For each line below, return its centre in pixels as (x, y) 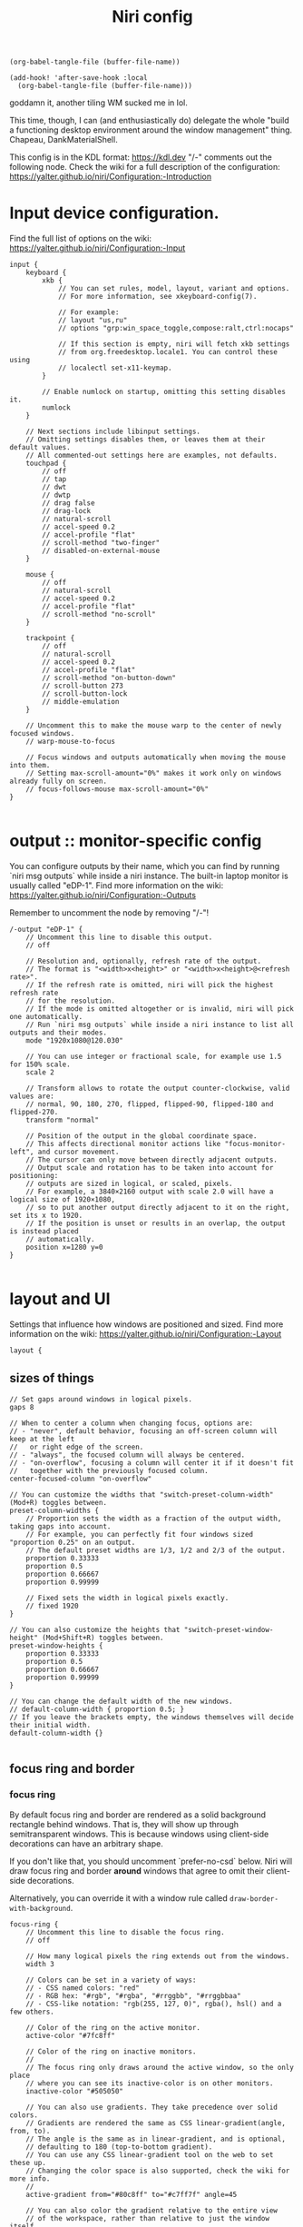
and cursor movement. (78, 1152)
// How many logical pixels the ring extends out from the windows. (158, 1956)
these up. (28, 2163)
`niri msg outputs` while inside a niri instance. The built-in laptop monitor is (149, 876)
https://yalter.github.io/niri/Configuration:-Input (98, 248)
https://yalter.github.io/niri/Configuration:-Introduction (110, 177)
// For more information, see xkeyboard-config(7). (157, 297)
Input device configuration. (114, 213)
